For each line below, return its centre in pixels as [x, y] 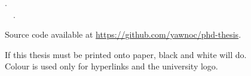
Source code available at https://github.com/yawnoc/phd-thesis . [123, 34]
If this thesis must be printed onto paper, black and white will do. [126, 54]
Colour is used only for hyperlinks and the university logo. [111, 66]
